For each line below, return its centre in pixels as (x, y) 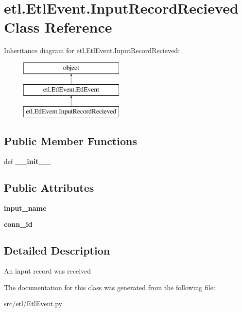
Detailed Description (57, 250)
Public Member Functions (70, 141)
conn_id (18, 224)
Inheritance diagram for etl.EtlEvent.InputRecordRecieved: (92, 50)
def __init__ (27, 161)
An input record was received (48, 271)
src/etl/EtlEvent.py (33, 303)
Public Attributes (49, 188)
